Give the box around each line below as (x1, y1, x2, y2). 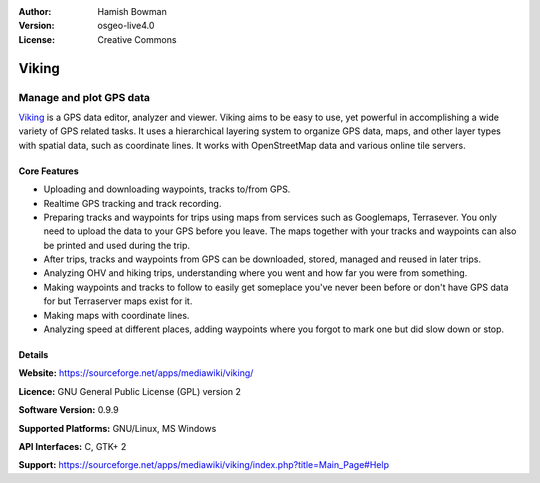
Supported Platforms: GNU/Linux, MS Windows (18, 422, 217, 434)
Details (18, 349, 49, 361)
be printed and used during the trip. (43, 239, 190, 251)
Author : (18, 6, 52, 17)
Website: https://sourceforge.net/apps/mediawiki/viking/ (18, 367, 254, 379)
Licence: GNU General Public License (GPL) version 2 (18, 385, 242, 397)
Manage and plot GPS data (18, 90, 150, 104)
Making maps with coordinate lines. (43, 309, 190, 321)
